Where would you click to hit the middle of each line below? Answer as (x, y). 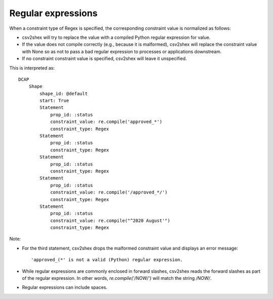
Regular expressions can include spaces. (65, 287)
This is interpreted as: (32, 68)
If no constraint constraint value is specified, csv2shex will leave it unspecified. (104, 58)
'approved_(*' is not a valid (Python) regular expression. (107, 260)
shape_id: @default (64, 94)
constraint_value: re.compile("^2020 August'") (110, 220)
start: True (54, 101)
